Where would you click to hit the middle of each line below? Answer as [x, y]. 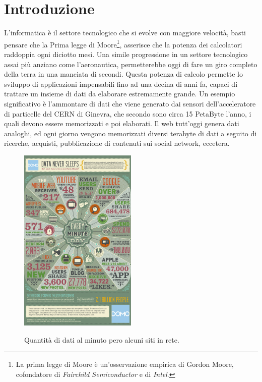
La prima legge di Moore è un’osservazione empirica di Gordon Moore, [125, 364]
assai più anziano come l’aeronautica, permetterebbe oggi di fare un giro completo [131, 64]
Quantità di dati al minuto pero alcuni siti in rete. [102, 339]
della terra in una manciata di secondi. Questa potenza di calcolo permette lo [123, 74]
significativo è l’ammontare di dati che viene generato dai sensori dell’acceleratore [130, 103]
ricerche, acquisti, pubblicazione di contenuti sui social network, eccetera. [117, 143]
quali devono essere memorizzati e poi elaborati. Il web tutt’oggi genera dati [122, 123]
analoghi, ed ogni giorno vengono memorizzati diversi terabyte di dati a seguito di [130, 133]
